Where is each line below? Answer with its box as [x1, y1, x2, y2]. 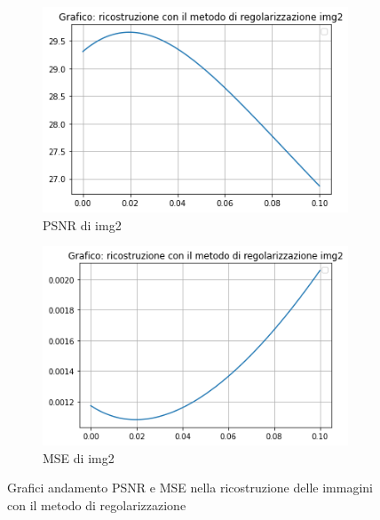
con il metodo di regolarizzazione [7, 495, 186, 514]
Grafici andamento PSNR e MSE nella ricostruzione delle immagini [7, 478, 373, 497]
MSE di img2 [43, 448, 115, 467]
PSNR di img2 [43, 215, 122, 234]
